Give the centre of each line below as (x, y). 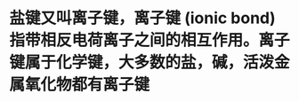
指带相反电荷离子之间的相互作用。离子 (150, 40)
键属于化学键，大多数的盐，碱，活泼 (142, 62)
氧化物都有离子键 (88, 85)
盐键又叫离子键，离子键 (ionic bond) (142, 18)
